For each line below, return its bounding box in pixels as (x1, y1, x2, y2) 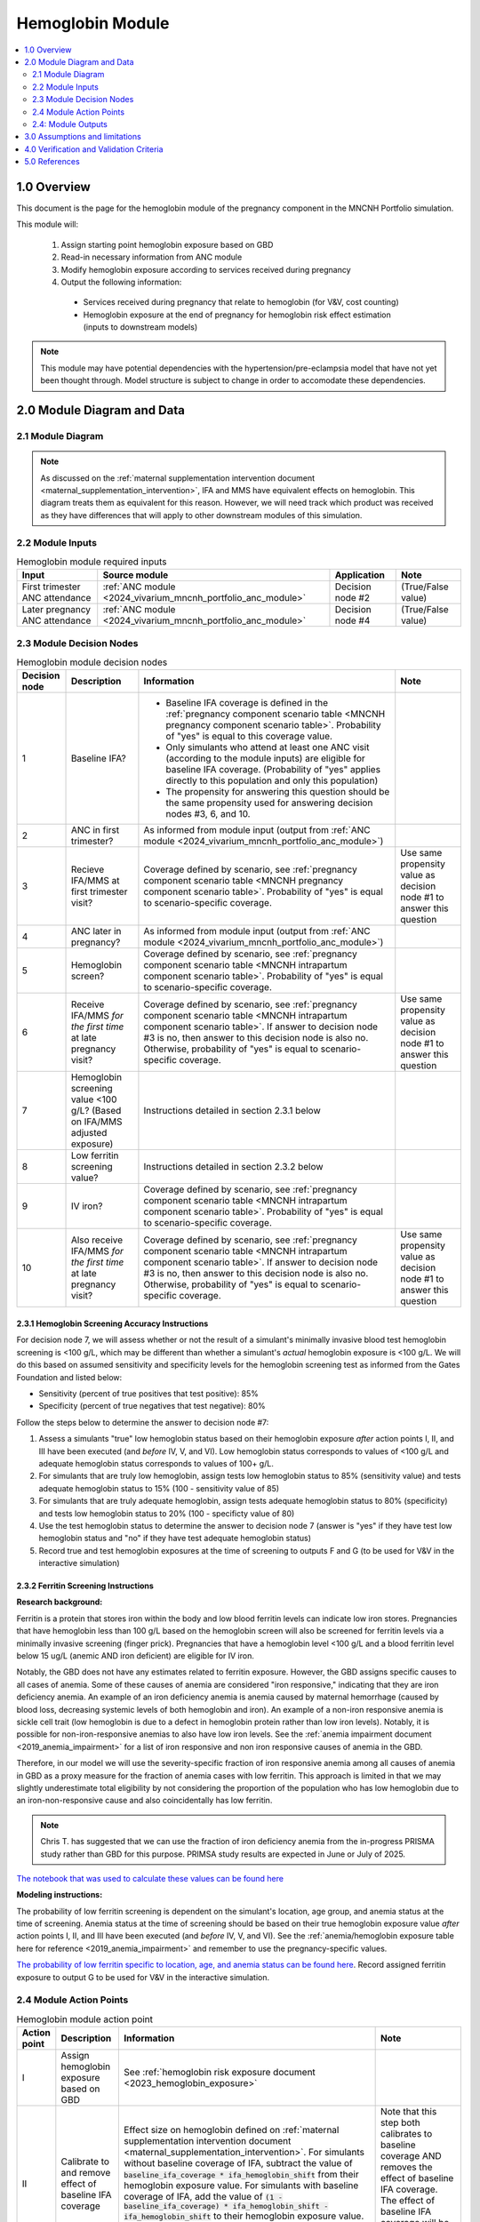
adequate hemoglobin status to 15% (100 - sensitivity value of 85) (38, 1483, 280, 1493)
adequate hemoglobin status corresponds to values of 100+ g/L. (38, 1458, 275, 1468)
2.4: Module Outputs (32, 118, 108, 129)
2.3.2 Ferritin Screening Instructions (16, 1580, 155, 1591)
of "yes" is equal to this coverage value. (165, 730, 333, 742)
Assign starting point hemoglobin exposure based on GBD (60, 239, 274, 250)
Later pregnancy (21, 603, 92, 616)
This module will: (16, 219, 79, 230)
